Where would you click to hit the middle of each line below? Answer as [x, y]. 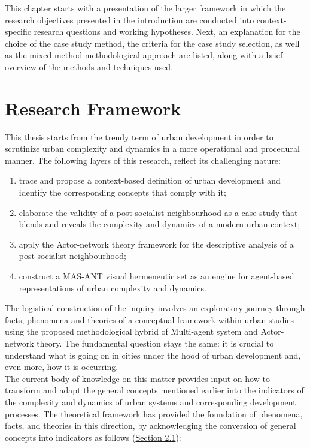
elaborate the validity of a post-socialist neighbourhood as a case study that [158, 212]
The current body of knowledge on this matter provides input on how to [137, 378]
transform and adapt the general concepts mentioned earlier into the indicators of [154, 390]
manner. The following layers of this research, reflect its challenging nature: [143, 160]
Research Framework [93, 108]
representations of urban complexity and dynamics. [113, 288]
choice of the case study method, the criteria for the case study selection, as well [152, 43]
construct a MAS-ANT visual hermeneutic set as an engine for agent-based [156, 276]
